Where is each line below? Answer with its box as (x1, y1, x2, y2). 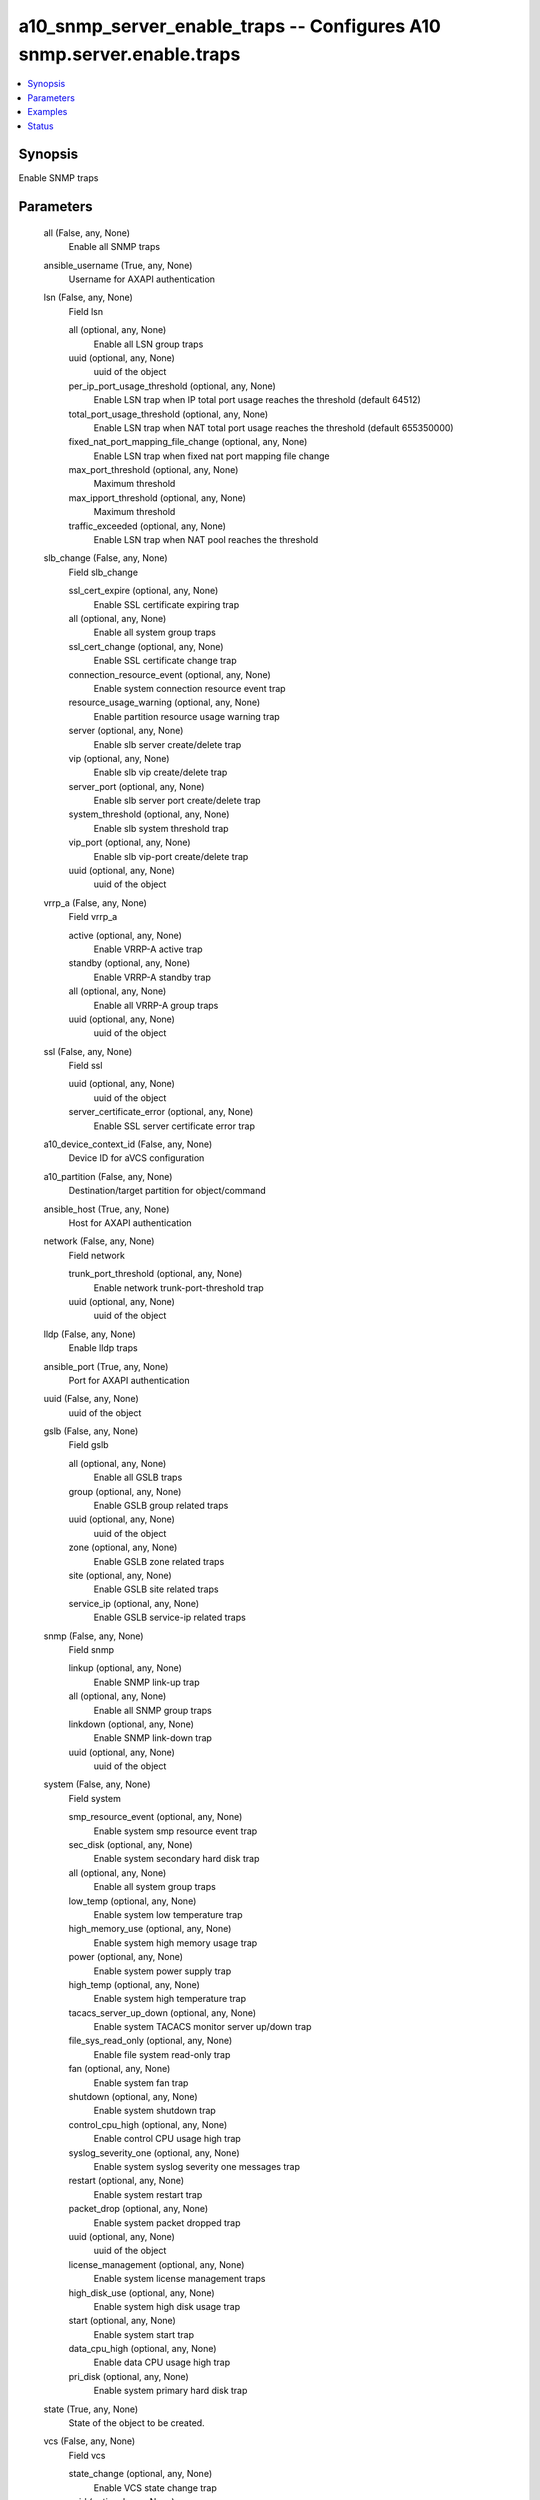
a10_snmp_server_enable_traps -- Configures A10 (18, 15, 442, 37)
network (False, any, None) (43, 1235, 155, 1247)
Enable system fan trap (93, 2076, 189, 2089)
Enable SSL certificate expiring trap (93, 598, 240, 610)
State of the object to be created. (68, 2417, 205, 2429)
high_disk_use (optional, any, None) (68, 2286, 215, 2299)
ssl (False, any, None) (43, 1045, 133, 1057)
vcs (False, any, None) (43, 2435, 136, 2447)
